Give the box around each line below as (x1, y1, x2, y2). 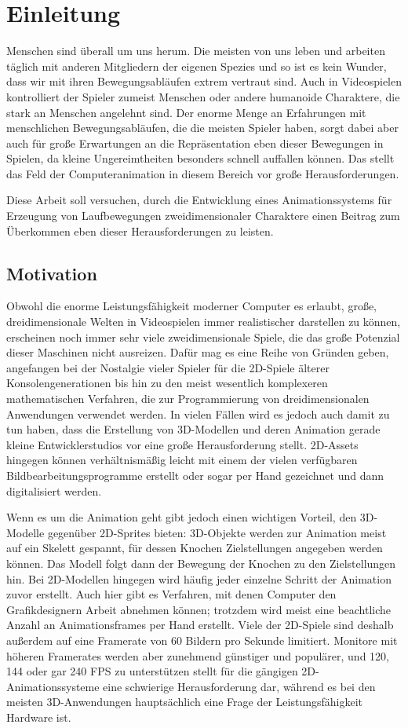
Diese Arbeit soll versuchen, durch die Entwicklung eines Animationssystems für (6, 192, 392, 208)
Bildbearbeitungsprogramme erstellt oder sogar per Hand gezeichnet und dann (6, 466, 384, 483)
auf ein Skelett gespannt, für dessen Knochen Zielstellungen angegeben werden (6, 540, 383, 556)
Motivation (6, 261, 97, 285)
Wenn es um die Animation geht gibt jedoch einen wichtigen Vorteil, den (6, 509, 357, 525)
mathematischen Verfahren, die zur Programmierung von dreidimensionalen (6, 390, 370, 407)
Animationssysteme (6, 678, 100, 694)
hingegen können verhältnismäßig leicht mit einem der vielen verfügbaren (6, 452, 358, 468)
